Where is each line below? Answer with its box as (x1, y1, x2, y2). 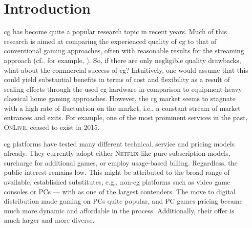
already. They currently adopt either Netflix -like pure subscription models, (4, 148, 231, 158)
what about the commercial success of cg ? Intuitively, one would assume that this (4, 64, 248, 75)
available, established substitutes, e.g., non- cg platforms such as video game (4, 177, 231, 187)
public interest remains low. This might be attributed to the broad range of (4, 167, 230, 177)
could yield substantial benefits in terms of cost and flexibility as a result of (4, 74, 230, 84)
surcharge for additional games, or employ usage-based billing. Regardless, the (4, 157, 238, 167)
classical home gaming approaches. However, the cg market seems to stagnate (4, 93, 236, 104)
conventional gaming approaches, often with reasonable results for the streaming (4, 45, 244, 56)
